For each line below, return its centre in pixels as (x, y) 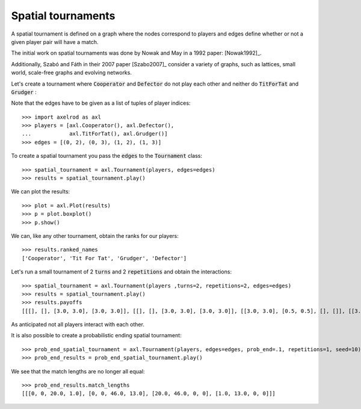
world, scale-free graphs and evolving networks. (72, 73)
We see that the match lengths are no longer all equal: (78, 371)
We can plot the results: (41, 192)
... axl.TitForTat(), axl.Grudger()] (95, 134)
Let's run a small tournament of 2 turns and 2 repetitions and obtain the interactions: (121, 272)
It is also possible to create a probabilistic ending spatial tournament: (96, 336)
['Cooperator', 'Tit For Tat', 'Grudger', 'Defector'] (104, 258)
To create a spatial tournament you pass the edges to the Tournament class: (107, 156)
